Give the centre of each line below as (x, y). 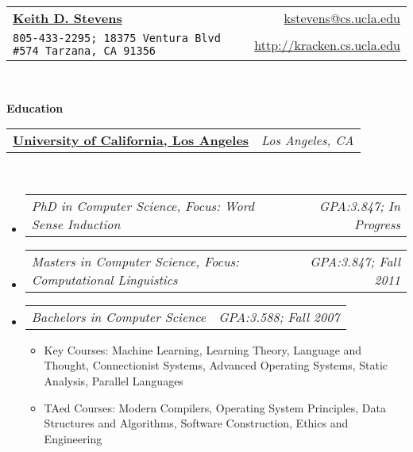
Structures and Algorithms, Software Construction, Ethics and (196, 423)
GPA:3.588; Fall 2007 (279, 316)
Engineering (73, 438)
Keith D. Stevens (68, 18)
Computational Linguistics (104, 279)
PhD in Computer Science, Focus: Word (143, 205)
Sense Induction (76, 224)
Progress (377, 224)
